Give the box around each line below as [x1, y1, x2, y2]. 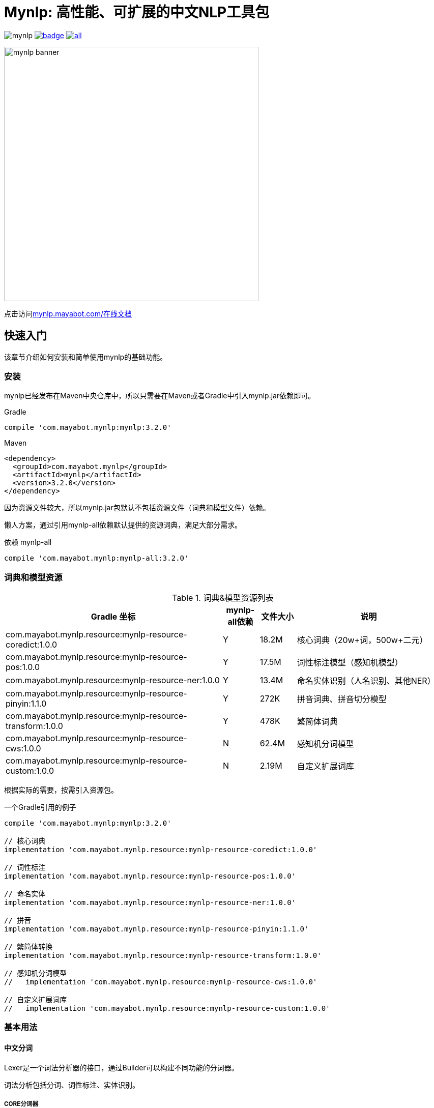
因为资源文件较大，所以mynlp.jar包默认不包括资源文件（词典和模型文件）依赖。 [4, 503, 270, 512]
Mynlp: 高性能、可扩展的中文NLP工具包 [4, 4, 270, 21]
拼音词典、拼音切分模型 [297, 694, 387, 705]
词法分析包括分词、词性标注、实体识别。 [4, 1080, 139, 1089]
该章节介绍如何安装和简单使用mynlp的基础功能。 [4, 352, 167, 361]
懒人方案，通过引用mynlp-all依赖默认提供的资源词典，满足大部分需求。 [4, 520, 242, 530]
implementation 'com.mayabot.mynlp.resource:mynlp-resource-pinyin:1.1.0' [4, 925, 309, 934]
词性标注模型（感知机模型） [297, 657, 403, 668]
